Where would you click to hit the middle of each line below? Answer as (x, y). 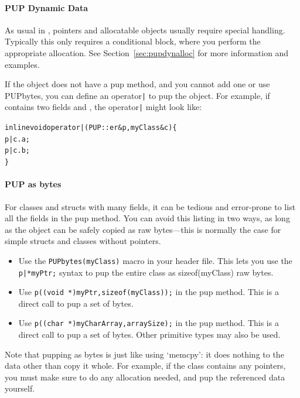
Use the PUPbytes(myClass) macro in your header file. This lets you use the (155, 260)
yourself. (20, 388)
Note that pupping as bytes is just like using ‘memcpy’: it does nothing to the (144, 354)
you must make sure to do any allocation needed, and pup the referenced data (145, 377)
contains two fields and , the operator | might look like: (103, 107)
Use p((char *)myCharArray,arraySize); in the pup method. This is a (149, 323)
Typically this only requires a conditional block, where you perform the (133, 41)
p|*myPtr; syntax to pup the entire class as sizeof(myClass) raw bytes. (146, 272)
